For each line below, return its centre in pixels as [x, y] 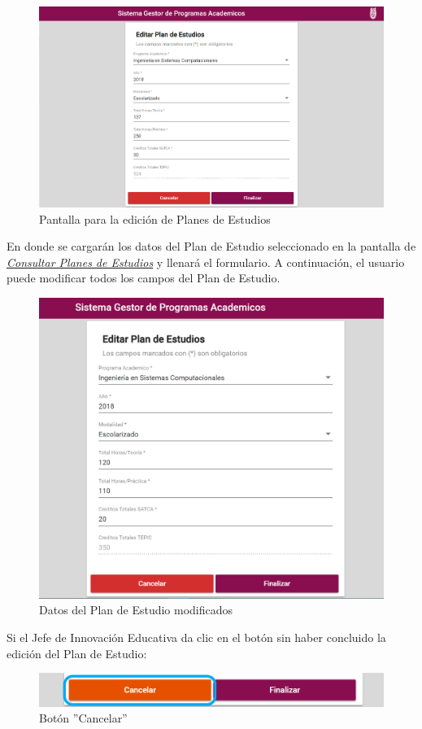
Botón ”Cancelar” [83, 718]
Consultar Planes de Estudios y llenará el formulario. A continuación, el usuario [206, 262]
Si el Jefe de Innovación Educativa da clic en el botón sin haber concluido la [196, 637]
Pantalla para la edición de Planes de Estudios [155, 218]
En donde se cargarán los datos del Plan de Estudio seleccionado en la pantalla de [211, 246]
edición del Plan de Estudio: [77, 653]
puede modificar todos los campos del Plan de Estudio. [144, 278]
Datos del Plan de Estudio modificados [136, 610]
